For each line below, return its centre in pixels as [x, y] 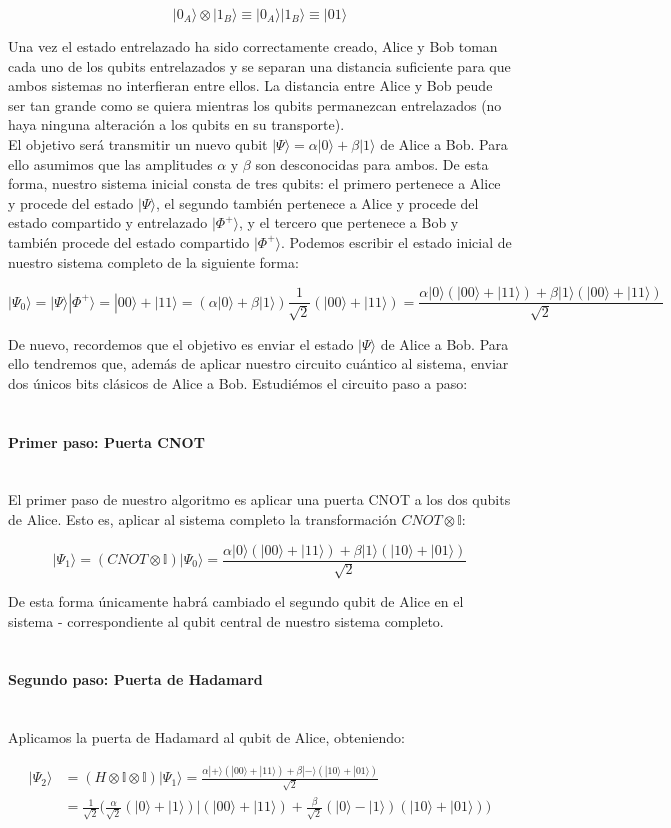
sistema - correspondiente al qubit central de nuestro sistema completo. [226, 620]
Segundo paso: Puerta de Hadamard [135, 679]
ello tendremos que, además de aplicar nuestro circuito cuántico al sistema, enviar [258, 363]
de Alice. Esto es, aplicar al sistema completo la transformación [202, 518]
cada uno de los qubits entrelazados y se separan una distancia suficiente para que [259, 65]
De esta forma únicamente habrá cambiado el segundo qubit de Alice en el [236, 600]
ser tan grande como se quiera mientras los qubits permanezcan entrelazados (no [255, 104]
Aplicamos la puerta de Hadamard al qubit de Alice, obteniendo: [206, 737]
